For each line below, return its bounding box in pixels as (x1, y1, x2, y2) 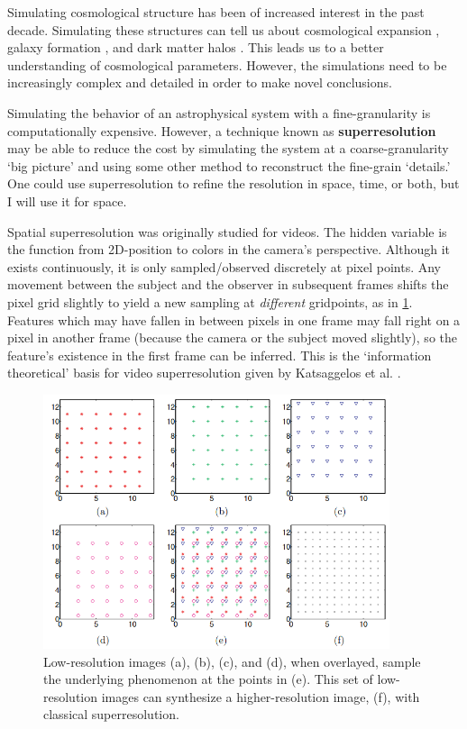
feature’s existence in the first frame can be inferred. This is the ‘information (7, 345, 432, 364)
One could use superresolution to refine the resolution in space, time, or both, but (7, 174, 460, 193)
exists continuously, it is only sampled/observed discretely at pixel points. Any (7, 257, 441, 276)
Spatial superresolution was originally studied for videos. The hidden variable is (7, 222, 447, 241)
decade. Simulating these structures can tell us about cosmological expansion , (7, 20, 440, 39)
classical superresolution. (43, 705, 179, 724)
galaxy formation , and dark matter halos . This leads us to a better (7, 38, 384, 57)
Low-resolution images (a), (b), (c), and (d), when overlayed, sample (43, 652, 421, 670)
